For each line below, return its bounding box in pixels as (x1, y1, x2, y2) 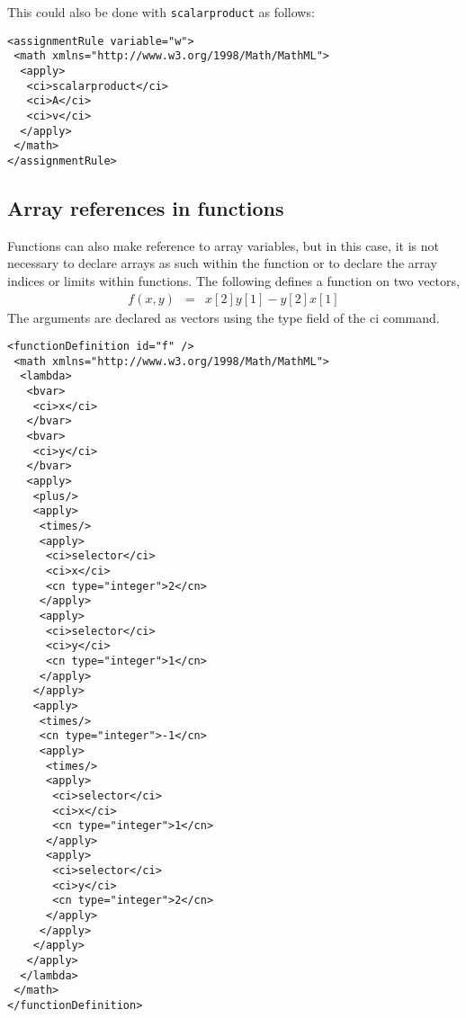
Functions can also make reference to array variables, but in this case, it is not (7, 236, 439, 254)
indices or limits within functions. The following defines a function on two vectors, (7, 271, 460, 290)
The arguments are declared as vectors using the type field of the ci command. (7, 308, 440, 326)
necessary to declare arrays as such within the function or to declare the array (7, 254, 437, 272)
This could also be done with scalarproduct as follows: (7, 3, 315, 21)
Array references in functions (7, 193, 284, 221)
